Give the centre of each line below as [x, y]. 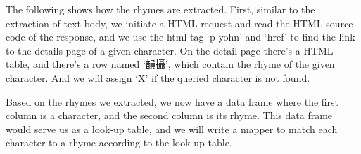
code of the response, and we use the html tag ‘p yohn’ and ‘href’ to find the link [180, 37]
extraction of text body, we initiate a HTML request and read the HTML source [179, 23]
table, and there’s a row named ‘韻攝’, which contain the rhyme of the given [170, 64]
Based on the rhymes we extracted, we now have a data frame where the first [172, 101]
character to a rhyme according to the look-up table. [119, 142]
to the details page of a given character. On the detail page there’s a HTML [170, 50]
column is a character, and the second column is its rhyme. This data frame [169, 115]
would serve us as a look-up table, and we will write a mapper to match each [172, 128]
